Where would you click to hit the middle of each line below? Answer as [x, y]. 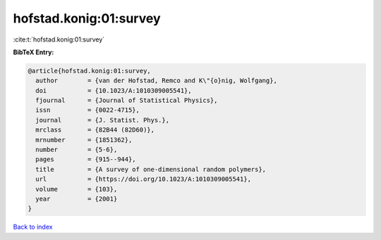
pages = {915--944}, [86, 159]
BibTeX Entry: [34, 52]
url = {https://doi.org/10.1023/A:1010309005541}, [144, 179]
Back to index [33, 227]
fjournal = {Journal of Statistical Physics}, [127, 101]
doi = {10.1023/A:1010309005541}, [114, 90]
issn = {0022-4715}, [88, 110]
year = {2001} [77, 199]
